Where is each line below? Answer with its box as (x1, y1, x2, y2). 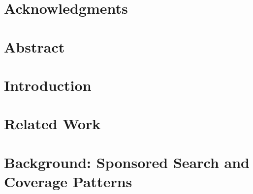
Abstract (4, 36, 65, 56)
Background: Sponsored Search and (4, 152, 250, 172)
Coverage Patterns (4, 171, 132, 191)
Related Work (4, 113, 101, 134)
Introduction (4, 75, 92, 95)
